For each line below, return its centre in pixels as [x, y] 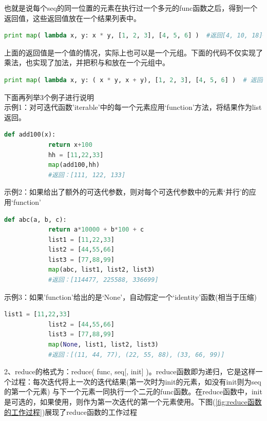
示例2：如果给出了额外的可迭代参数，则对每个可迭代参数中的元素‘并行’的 [127, 192]
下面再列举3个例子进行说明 [49, 97]
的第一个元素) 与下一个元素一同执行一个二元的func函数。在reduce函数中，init [133, 391]
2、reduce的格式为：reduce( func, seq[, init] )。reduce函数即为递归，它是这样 [130, 371]
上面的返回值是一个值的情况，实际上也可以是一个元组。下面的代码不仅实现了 [133, 52]
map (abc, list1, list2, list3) [101, 270]
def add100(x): [30, 135]
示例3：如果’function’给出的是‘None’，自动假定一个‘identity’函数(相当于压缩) [130, 296]
